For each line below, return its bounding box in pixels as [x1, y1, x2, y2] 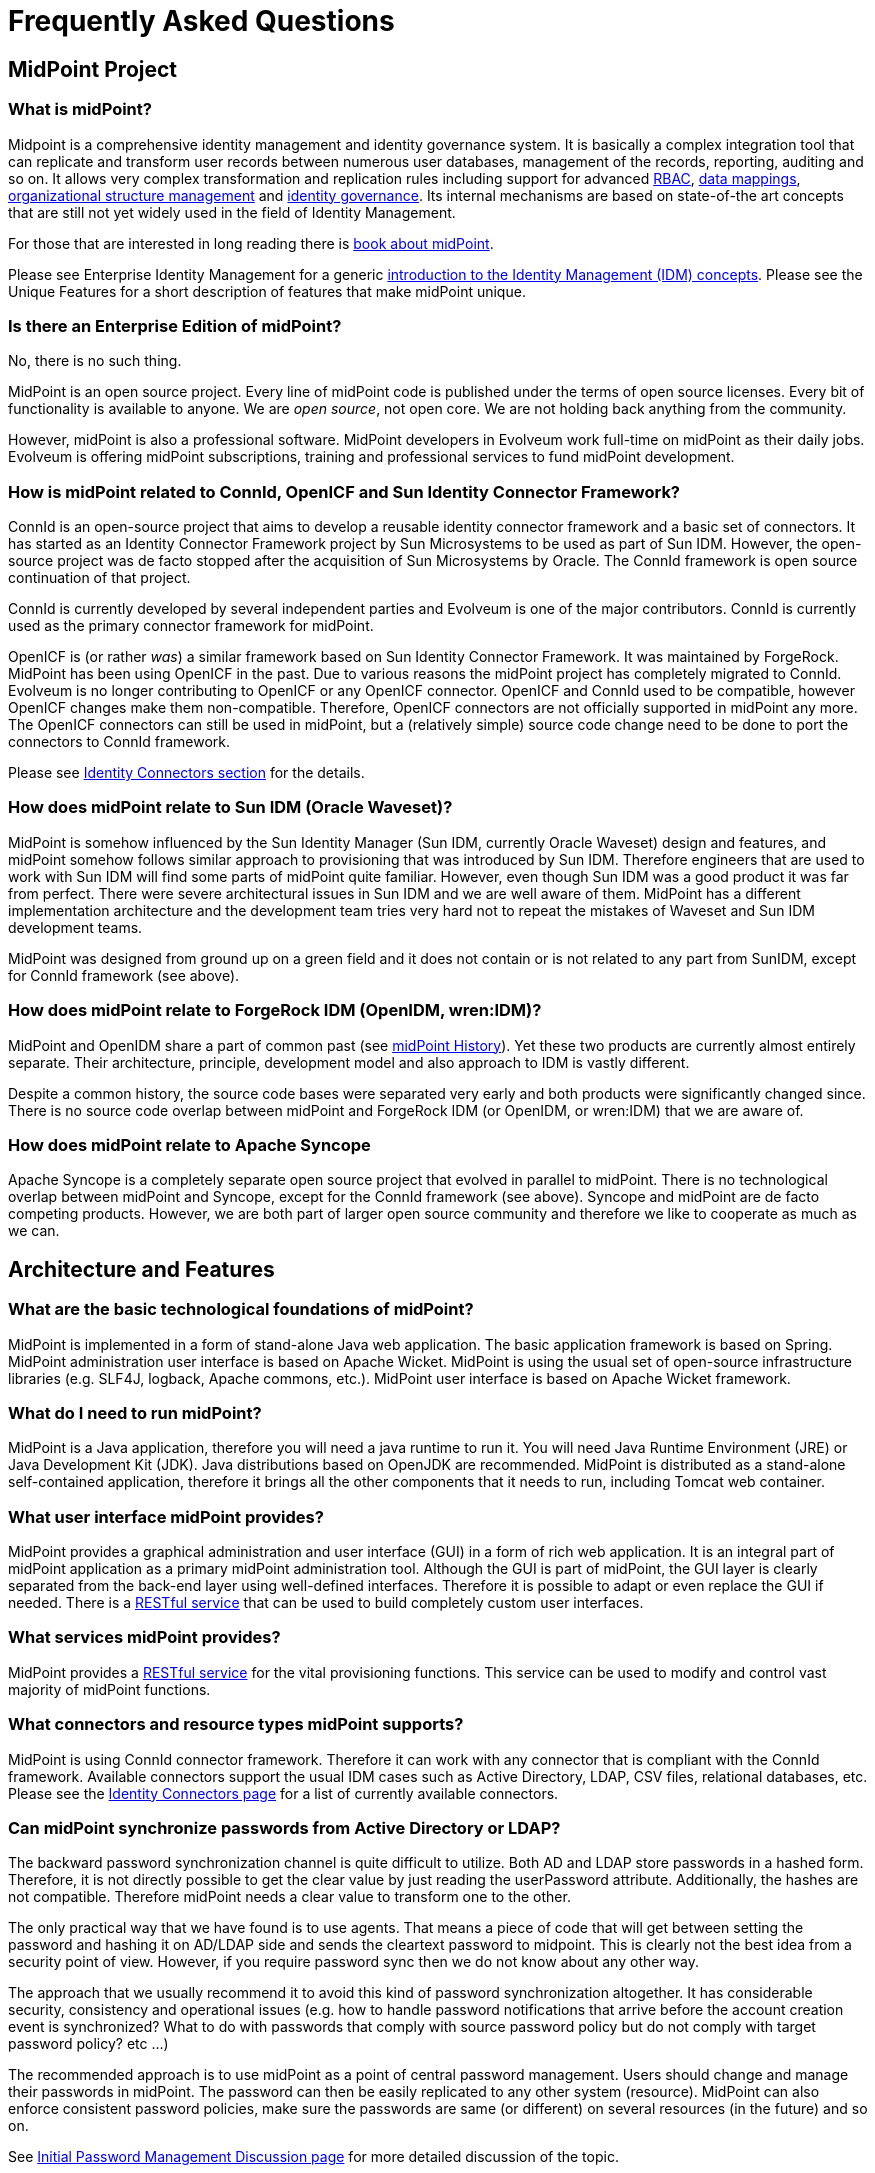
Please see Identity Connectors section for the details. [8, 764, 365, 782]
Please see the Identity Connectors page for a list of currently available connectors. [8, 1784, 559, 1802]
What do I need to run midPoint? [8, 1402, 262, 1423]
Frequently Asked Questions [8, 4, 395, 38]
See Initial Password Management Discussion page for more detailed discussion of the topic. [8, 2148, 619, 2166]
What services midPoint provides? [8, 1627, 281, 1648]
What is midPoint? [8, 99, 152, 120]
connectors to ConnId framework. [8, 733, 231, 751]
